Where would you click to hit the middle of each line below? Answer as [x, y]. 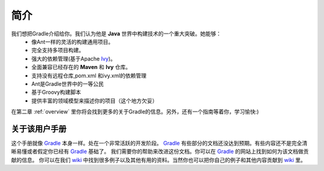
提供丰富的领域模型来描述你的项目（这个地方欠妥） [94, 100]
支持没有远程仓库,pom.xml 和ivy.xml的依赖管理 [89, 76]
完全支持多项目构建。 [58, 50]
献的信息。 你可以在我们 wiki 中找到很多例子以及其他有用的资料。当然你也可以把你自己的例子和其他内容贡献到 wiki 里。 [158, 160]
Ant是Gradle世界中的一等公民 [68, 83]
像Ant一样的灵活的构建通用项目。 [73, 41]
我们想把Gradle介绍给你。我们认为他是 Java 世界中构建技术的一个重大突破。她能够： [116, 34]
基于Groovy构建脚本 [56, 92]
